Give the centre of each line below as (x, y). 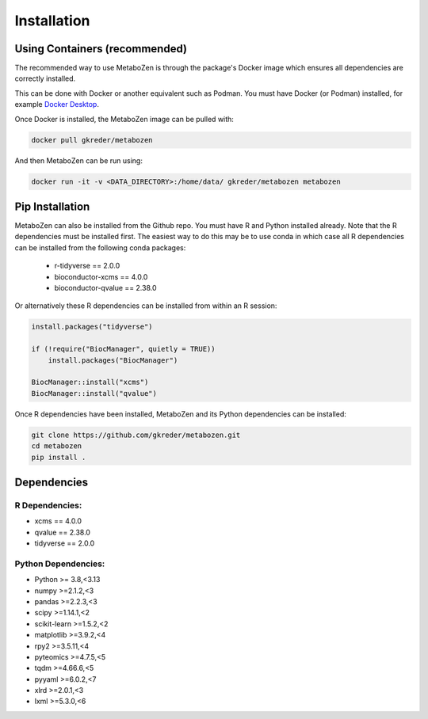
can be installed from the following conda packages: (100, 247)
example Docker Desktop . (57, 105)
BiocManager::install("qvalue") (94, 393)
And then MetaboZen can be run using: (78, 160)
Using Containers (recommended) (101, 49)
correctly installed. (45, 78)
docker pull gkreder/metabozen (92, 140)
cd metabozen (57, 446)
